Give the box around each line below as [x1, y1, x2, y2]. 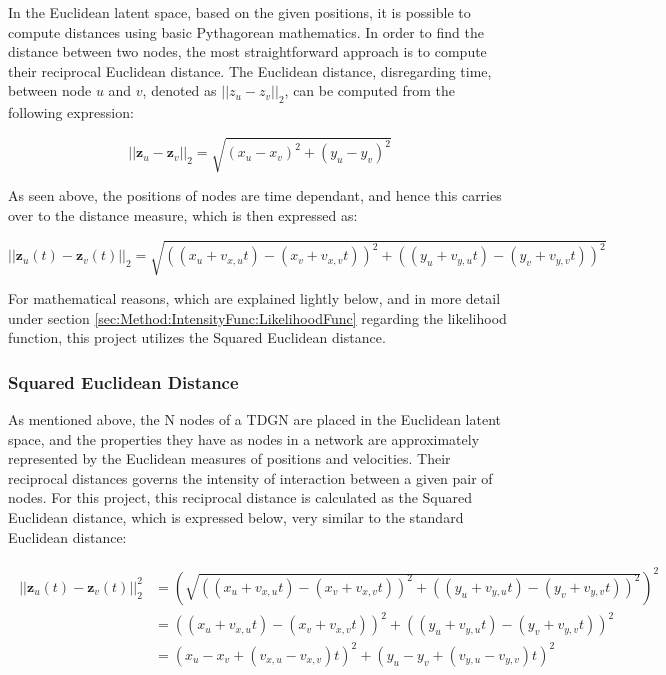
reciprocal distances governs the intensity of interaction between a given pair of [8, 467, 493, 488]
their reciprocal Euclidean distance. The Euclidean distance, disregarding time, [8, 60, 492, 81]
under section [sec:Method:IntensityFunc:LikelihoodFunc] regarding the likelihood [8, 307, 507, 328]
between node [8, 80, 92, 101]
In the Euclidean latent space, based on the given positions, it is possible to [8, 2, 471, 22]
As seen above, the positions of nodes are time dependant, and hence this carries [8, 185, 502, 206]
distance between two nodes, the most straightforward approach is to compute [8, 41, 487, 62]
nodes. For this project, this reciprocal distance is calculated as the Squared [8, 487, 473, 508]
